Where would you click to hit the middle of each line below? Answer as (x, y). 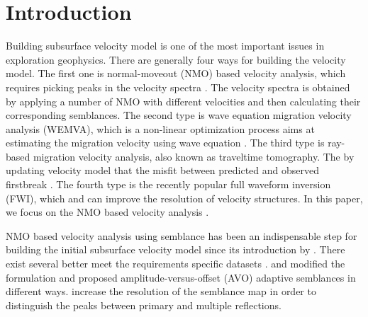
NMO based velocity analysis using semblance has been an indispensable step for (182, 235)
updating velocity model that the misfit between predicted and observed (163, 170)
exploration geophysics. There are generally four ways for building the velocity (176, 59)
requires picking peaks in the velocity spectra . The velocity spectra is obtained (178, 87)
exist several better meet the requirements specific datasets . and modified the (175, 264)
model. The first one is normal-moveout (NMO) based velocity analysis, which (176, 73)
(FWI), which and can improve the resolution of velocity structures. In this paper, (184, 198)
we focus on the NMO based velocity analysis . (107, 212)
